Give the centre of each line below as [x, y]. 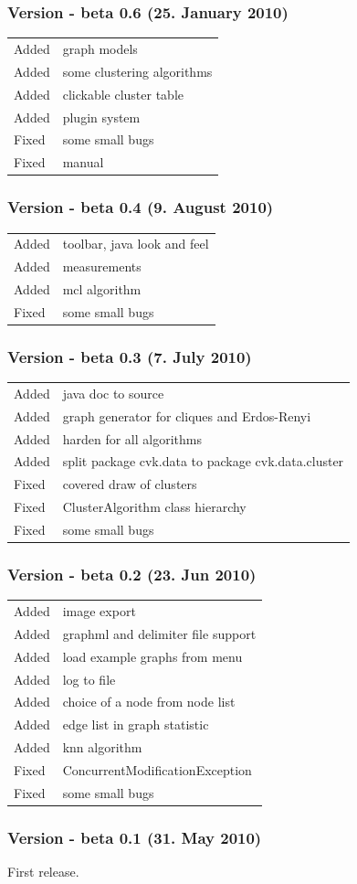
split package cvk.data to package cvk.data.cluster [203, 461]
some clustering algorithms [137, 71]
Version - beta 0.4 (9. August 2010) [141, 207]
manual [83, 162]
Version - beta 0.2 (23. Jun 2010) [132, 574]
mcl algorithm [102, 288]
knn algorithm [102, 747]
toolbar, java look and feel [136, 244]
